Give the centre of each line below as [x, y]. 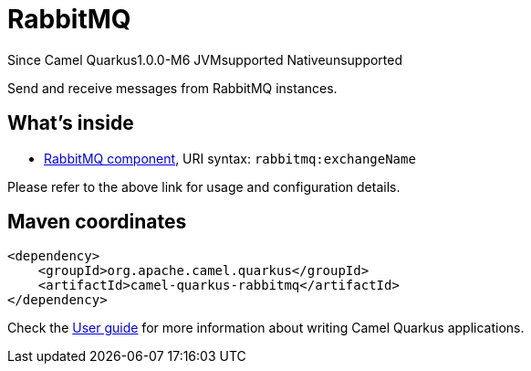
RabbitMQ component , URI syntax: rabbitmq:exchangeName [230, 158]
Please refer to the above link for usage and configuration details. [204, 186]
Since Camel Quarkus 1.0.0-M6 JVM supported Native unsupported [205, 59]
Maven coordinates [97, 222]
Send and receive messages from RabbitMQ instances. [172, 88]
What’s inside [71, 123]
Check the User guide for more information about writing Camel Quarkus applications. [266, 328]
